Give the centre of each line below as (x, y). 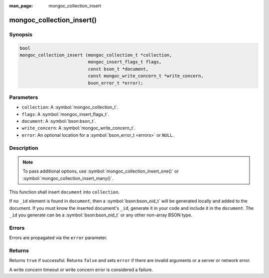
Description (24, 148)
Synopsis (21, 34)
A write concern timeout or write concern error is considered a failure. (81, 270)
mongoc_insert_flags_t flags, (125, 62)
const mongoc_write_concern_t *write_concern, (146, 76)
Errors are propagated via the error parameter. (58, 238)
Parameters (24, 97)
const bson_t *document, (118, 69)
